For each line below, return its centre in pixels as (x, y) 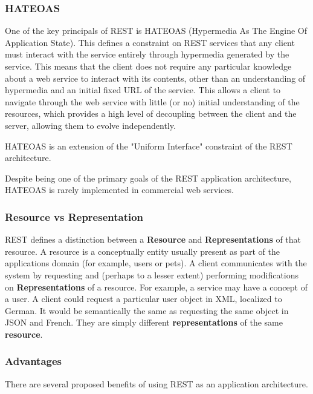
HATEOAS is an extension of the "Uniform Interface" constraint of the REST (149, 146)
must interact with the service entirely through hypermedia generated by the (147, 54)
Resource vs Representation (74, 216)
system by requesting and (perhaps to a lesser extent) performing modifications (152, 274)
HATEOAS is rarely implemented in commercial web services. (119, 190)
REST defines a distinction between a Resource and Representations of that (153, 239)
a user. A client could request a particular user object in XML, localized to (144, 299)
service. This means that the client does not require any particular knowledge (148, 66)
